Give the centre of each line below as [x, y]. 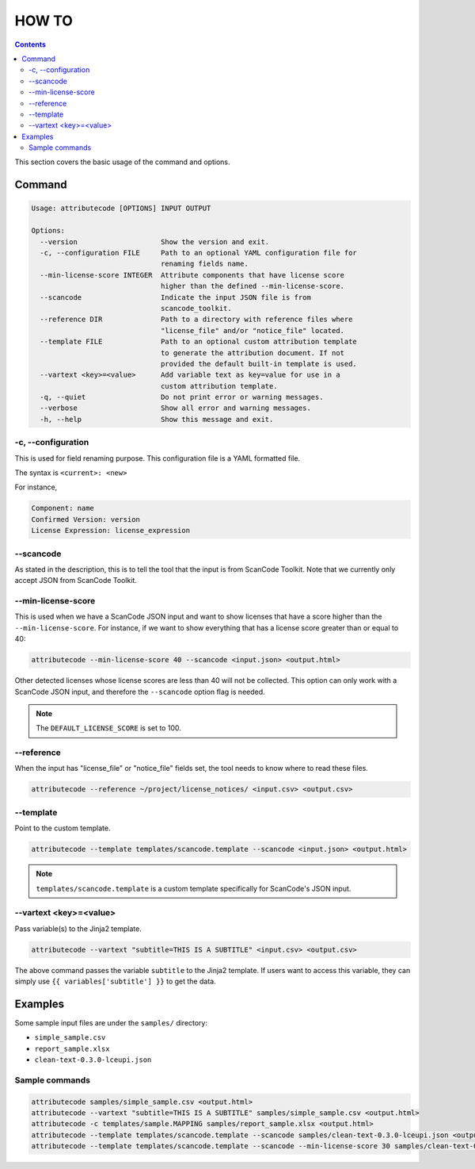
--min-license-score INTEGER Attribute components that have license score [192, 275]
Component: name [63, 508]
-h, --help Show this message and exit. [157, 419]
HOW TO [44, 21]
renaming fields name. [204, 264]
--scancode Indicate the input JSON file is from [176, 297]
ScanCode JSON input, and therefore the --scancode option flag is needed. [140, 692]
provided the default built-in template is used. [259, 364]
